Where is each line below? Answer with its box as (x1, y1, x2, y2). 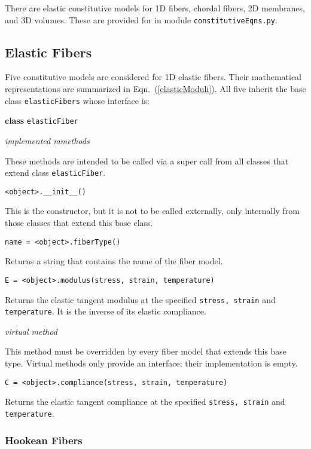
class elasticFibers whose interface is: (5, 94, 150, 106)
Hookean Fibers (5, 432, 83, 447)
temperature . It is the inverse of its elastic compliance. (5, 305, 206, 317)
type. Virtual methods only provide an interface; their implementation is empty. (5, 357, 298, 369)
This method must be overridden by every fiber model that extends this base (5, 345, 287, 358)
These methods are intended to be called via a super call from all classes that (5, 154, 289, 167)
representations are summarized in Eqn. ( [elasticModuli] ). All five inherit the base (5, 83, 306, 95)
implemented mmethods (5, 134, 90, 146)
